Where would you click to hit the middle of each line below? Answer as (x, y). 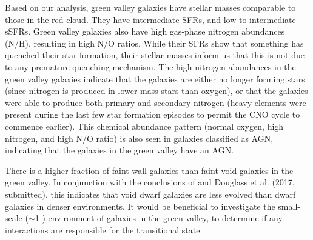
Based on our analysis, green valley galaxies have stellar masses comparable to (150, 7)
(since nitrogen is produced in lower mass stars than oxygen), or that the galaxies (156, 91)
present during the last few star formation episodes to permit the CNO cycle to (153, 114)
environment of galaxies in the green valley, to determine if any (165, 218)
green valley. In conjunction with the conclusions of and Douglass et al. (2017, (150, 182)
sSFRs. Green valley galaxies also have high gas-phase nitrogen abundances (145, 31)
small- (289, 206)
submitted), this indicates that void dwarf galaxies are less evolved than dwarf (150, 194)
